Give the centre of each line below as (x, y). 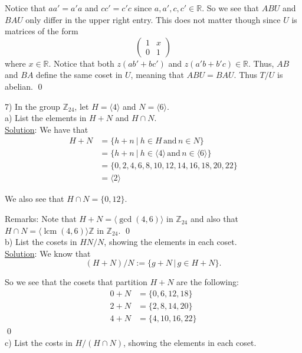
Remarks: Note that (41, 219)
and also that (214, 219)
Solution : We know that (48, 253)
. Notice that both (81, 63)
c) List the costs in (39, 342)
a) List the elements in (46, 118)
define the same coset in (79, 75)
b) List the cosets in (41, 242)
